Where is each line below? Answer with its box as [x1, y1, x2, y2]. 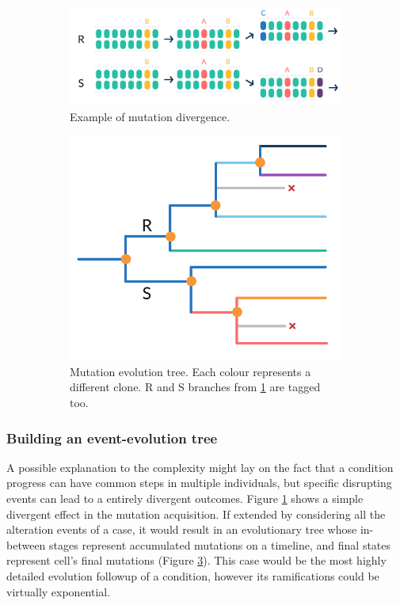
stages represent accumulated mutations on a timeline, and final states [49, 536, 391, 553]
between [6, 536, 46, 553]
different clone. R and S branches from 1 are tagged [70, 379, 321, 395]
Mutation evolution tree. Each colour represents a [70, 363, 311, 379]
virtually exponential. [6, 583, 111, 599]
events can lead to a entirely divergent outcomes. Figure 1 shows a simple [6, 489, 364, 506]
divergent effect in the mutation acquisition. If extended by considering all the [6, 505, 386, 522]
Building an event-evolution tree [6, 428, 218, 447]
